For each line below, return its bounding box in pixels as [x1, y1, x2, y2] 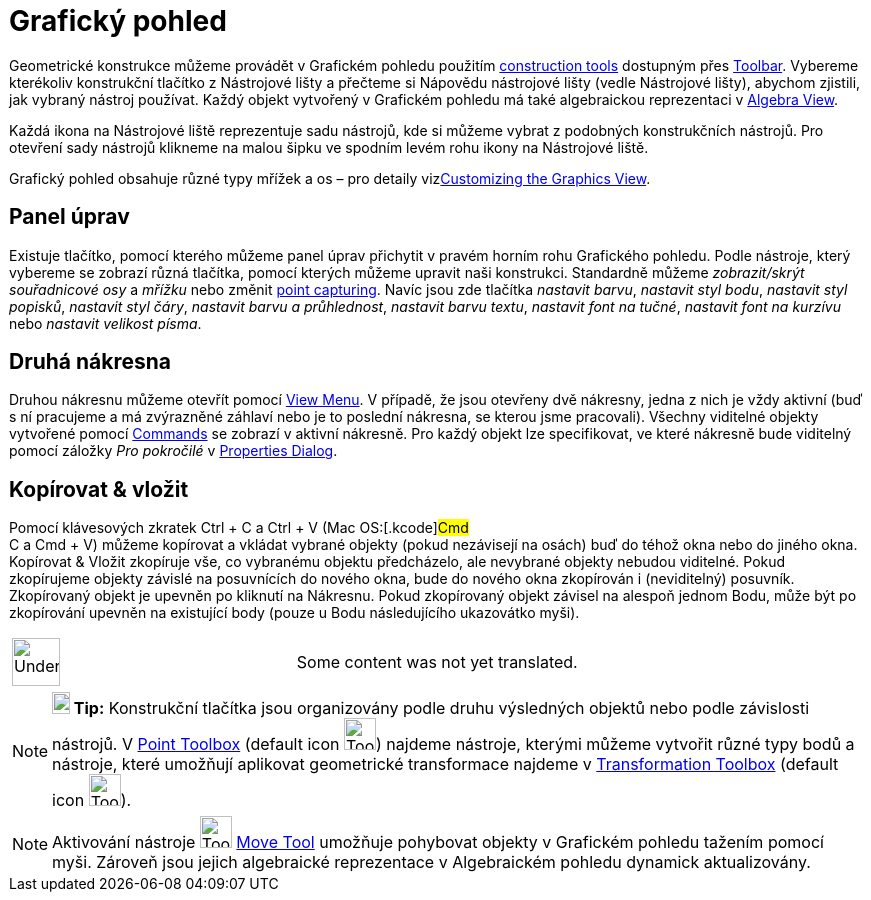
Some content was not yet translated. [296, 652, 578, 673]
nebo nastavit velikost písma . [9, 314, 202, 332]
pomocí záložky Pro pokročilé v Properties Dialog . [9, 442, 338, 460]
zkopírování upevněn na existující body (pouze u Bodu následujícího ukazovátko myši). [9, 604, 580, 622]
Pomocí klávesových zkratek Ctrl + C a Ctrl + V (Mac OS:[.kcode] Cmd [9, 519, 469, 537]
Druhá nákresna [9, 349, 172, 375]
